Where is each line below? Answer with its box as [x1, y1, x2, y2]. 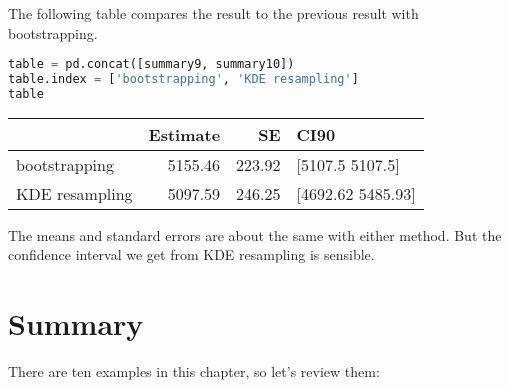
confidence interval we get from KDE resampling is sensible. [8, 244, 375, 265]
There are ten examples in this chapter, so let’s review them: [8, 361, 380, 382]
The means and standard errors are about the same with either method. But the [8, 224, 502, 245]
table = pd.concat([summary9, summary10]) [8, 57, 295, 72]
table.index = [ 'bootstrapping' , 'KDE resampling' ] [8, 72, 359, 87]
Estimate [148, 122, 221, 146]
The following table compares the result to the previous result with [8, 3, 419, 23]
